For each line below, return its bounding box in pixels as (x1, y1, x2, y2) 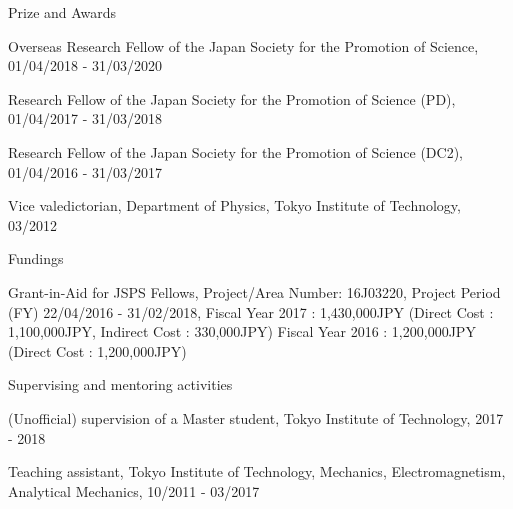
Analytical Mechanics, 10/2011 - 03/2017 (8, 480, 260, 501)
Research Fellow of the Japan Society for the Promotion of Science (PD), (8, 88, 456, 109)
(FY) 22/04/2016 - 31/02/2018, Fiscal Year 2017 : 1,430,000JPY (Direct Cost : (8, 301, 494, 322)
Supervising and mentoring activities (8, 374, 233, 395)
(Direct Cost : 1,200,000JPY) (8, 340, 187, 361)
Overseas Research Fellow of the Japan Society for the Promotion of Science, (8, 35, 479, 56)
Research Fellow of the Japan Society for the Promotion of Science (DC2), (8, 141, 463, 162)
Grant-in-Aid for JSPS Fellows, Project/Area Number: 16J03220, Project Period (8, 281, 501, 302)
